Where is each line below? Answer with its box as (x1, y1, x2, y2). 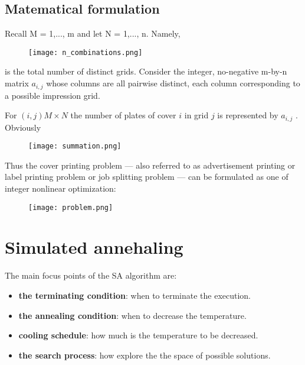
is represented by (217, 109, 278, 121)
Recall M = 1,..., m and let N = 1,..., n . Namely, (5, 27, 181, 40)
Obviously (5, 121, 41, 133)
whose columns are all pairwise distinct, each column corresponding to (46, 77, 300, 89)
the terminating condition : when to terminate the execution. (18, 289, 251, 301)
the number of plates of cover (70, 109, 176, 121)
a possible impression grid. (5, 89, 100, 101)
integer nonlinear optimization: (5, 182, 116, 194)
